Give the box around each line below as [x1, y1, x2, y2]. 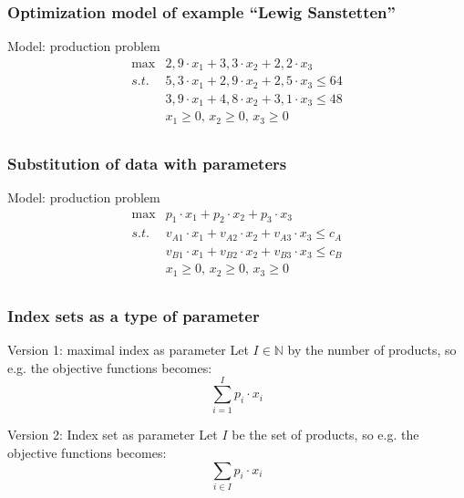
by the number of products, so [287, 340, 457, 359]
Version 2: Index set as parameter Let [7, 425, 218, 444]
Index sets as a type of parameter [7, 304, 260, 327]
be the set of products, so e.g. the [232, 425, 419, 444]
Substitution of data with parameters [7, 151, 287, 174]
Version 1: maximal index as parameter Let [7, 340, 249, 359]
